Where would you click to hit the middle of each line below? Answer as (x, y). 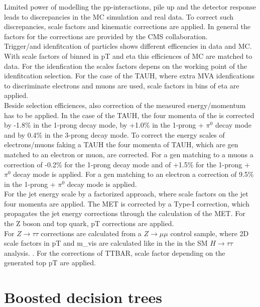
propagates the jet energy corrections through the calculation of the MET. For (125, 213)
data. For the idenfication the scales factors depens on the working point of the (126, 66)
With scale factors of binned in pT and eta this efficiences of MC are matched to (128, 56)
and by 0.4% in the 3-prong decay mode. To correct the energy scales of (114, 134)
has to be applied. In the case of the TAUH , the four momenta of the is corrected (129, 115)
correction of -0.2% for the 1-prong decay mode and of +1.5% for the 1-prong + (127, 164)
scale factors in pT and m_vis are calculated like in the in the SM (106, 243)
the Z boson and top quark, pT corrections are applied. (89, 223)
